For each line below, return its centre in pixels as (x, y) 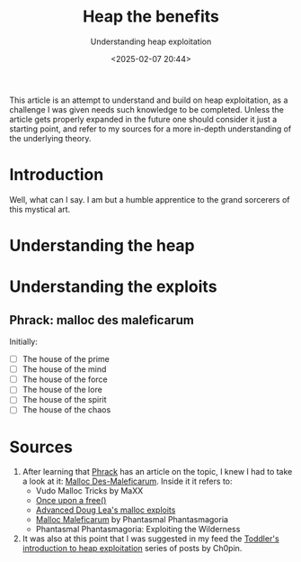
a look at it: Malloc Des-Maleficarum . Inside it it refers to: (127, 481)
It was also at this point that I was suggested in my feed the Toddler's (151, 539)
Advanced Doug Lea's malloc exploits (106, 510)
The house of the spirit (64, 400)
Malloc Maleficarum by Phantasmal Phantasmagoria (132, 520)
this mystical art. (40, 209)
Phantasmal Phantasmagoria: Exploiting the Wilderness (138, 530)
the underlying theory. (50, 138)
